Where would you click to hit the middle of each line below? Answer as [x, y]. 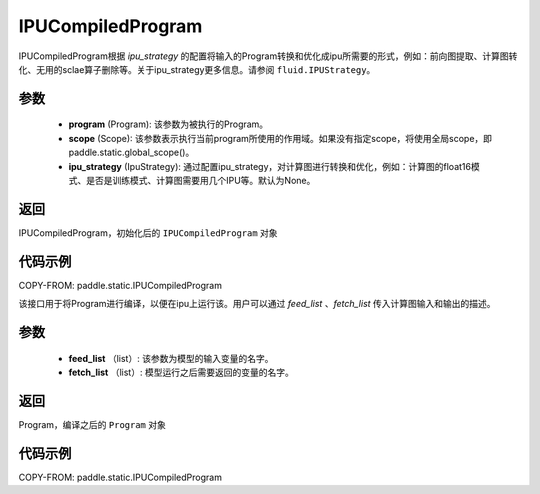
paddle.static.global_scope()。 [131, 152]
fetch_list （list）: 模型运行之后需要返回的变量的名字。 [181, 372]
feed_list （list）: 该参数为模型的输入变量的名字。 [171, 358]
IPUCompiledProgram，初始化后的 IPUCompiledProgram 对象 [148, 232]
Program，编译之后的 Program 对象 [92, 424]
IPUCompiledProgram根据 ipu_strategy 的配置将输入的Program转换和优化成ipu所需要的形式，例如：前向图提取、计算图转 [268, 56]
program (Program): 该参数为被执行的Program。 [168, 124]
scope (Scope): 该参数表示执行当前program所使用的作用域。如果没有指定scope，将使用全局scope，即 [280, 138]
